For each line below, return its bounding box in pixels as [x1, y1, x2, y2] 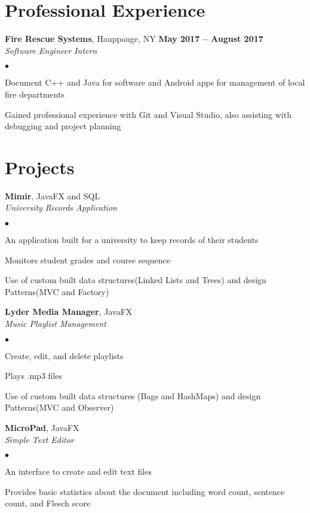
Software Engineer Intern [5, 44, 97, 56]
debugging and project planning [5, 120, 121, 132]
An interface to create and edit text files [5, 465, 152, 478]
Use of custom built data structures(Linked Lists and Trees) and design [5, 274, 266, 286]
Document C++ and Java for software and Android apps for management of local [5, 76, 305, 89]
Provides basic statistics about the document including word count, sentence [5, 485, 285, 497]
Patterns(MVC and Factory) [5, 285, 109, 298]
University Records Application [5, 201, 117, 214]
